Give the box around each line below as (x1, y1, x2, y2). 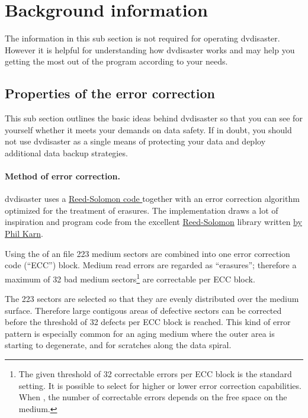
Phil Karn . (5, 227, 43, 240)
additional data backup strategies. (5, 146, 128, 159)
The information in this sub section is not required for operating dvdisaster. (5, 32, 280, 44)
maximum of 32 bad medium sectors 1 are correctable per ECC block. (5, 271, 255, 285)
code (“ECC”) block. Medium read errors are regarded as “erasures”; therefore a (5, 259, 297, 271)
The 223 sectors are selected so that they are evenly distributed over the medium (5, 292, 299, 305)
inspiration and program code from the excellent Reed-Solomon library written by (5, 216, 302, 228)
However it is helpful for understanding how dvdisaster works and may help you (5, 43, 295, 56)
